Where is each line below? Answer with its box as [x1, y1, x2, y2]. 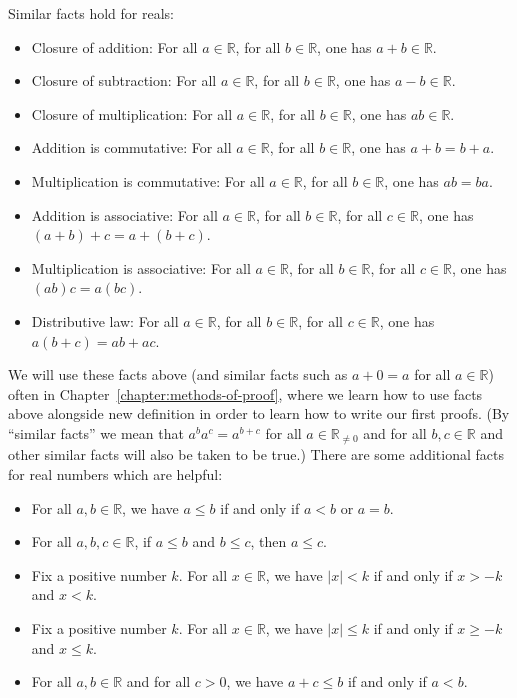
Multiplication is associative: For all [31, 257, 251, 278]
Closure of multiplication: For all [31, 103, 233, 124]
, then [250, 531, 287, 552]
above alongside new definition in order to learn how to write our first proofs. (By [8, 403, 510, 424]
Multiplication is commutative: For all [31, 170, 265, 191]
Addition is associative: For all [31, 204, 218, 225]
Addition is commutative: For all [31, 137, 232, 158]
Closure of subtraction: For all [31, 70, 217, 91]
